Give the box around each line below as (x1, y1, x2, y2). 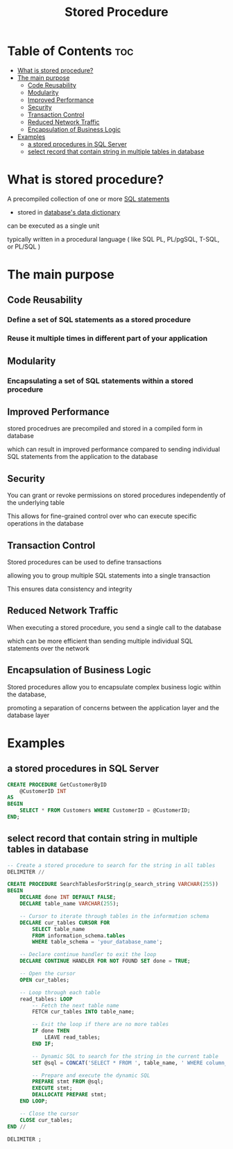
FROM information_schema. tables (32, 932, 126, 939)
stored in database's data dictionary (17, 208, 121, 216)
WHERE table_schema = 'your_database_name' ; (32, 939, 163, 946)
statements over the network (7, 644, 90, 653)
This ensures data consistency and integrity (7, 585, 132, 594)
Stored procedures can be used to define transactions (7, 558, 162, 567)
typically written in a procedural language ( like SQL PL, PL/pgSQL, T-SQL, (7, 235, 220, 243)
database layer (7, 711, 50, 719)
